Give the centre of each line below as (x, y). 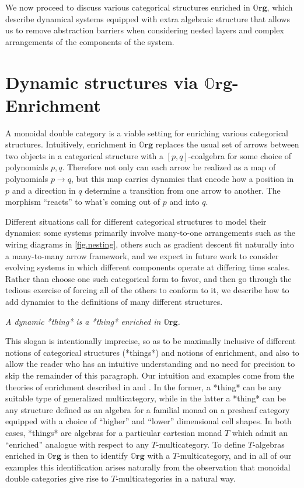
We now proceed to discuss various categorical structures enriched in (128, 7)
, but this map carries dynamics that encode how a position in (182, 179)
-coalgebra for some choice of (240, 155)
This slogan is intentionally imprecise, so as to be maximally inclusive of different (151, 341)
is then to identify (96, 456)
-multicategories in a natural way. (176, 478)
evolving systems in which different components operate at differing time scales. (148, 267)
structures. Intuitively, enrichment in (71, 144)
